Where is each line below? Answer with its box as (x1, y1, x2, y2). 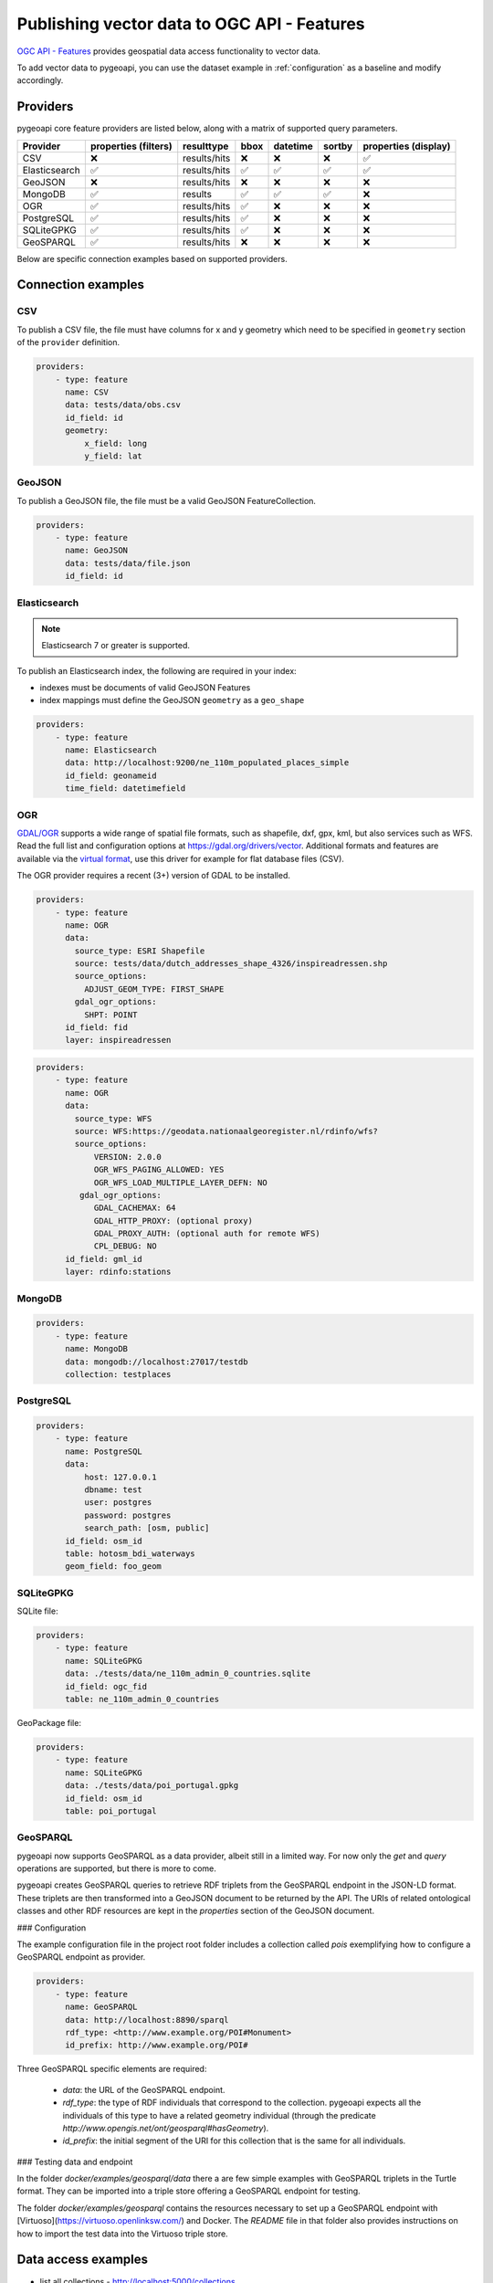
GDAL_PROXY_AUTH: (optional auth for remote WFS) (93, 1228, 320, 1239)
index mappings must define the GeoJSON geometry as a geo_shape (39, 695, 305, 706)
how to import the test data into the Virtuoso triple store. (16, 2228, 228, 2239)
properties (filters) (89, 140, 173, 153)
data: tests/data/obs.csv (65, 400, 182, 410)
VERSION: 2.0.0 (93, 1152, 162, 1162)
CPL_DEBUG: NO (93, 1241, 157, 1251)
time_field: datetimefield (65, 784, 186, 794)
